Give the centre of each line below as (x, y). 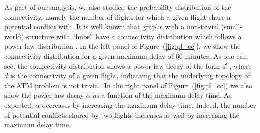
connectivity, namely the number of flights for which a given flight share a (117, 16)
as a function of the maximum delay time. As (162, 95)
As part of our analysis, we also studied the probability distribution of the (118, 7)
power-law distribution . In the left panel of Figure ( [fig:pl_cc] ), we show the (122, 46)
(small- (232, 26)
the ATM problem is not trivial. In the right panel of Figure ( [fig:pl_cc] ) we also (128, 85)
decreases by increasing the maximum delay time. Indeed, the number (149, 105)
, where (241, 65)
